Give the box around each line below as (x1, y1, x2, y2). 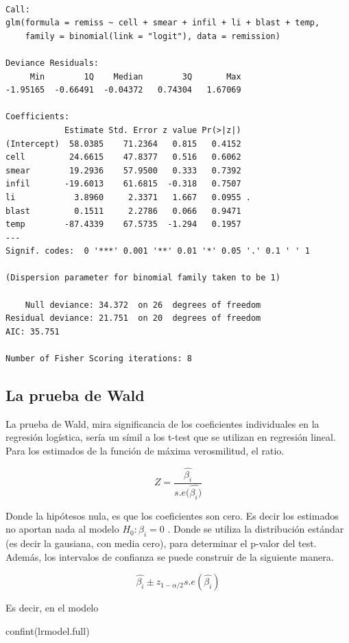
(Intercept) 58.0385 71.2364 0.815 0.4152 (5, 138, 241, 149)
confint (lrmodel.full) (5, 623, 90, 638)
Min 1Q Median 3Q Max (29, 71, 241, 82)
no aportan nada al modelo (5, 522, 119, 536)
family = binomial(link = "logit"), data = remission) (25, 31, 280, 41)
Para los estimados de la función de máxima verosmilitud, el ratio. (5, 444, 285, 458)
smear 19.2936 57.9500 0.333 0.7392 (5, 165, 241, 175)
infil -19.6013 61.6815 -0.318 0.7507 (5, 179, 241, 189)
